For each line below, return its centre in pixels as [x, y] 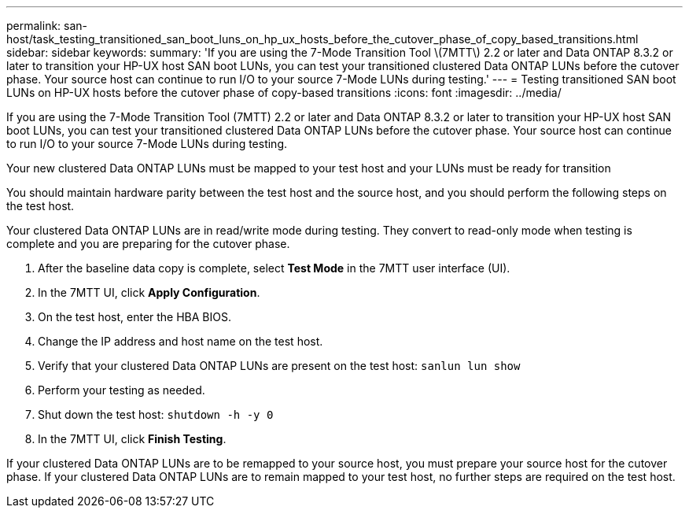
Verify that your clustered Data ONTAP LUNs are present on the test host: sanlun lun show [279, 366]
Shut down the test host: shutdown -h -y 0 [156, 414]
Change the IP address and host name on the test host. [181, 341]
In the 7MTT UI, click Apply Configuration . [149, 292]
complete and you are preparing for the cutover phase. [148, 244]
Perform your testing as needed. [122, 390]
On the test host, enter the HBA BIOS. [135, 317]
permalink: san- [47, 26]
